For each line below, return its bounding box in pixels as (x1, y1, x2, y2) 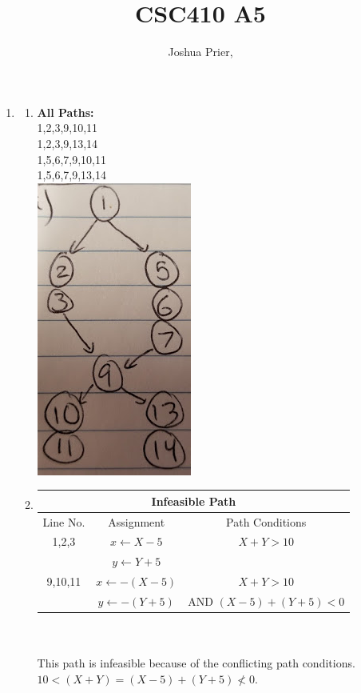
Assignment (108, 513, 165, 530)
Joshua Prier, (168, 43, 233, 60)
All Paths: (37, 103, 94, 120)
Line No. (42, 513, 85, 530)
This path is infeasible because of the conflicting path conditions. (37, 655, 355, 671)
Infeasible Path (151, 492, 236, 509)
